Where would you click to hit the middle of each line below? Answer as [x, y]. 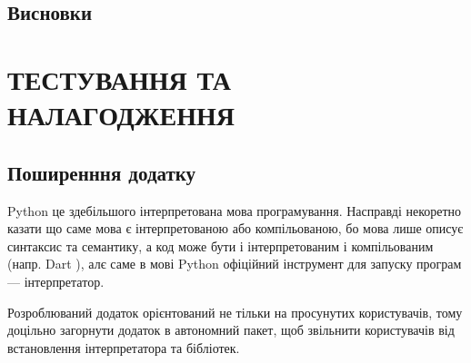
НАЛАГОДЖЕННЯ [121, 115]
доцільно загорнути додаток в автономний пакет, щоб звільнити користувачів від [231, 330]
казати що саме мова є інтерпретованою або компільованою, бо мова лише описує [235, 228]
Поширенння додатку [102, 172]
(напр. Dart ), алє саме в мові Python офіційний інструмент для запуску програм [235, 264]
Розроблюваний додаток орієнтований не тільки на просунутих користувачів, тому [235, 312]
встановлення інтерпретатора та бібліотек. [124, 347]
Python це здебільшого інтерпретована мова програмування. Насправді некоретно [235, 210]
